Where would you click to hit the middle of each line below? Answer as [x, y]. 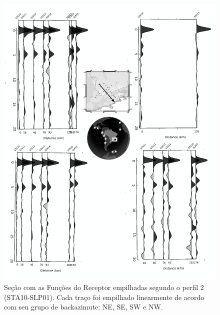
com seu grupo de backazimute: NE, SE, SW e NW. [83, 307]
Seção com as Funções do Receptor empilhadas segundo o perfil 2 [104, 287]
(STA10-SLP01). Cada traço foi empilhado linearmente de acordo [104, 297]
